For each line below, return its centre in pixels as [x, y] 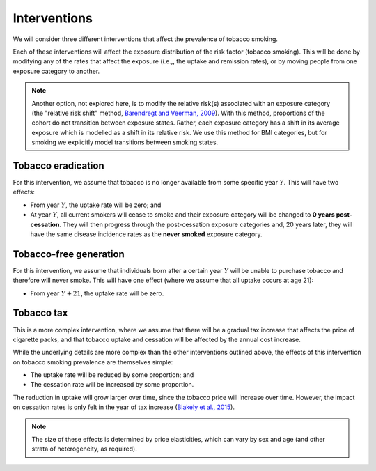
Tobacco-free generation [69, 254]
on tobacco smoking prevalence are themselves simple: [93, 362]
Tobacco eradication [58, 165]
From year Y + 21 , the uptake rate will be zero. [97, 293]
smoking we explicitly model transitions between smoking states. [125, 142]
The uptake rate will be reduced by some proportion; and [112, 375]
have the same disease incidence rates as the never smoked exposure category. [146, 234]
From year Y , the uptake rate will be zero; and [96, 205]
